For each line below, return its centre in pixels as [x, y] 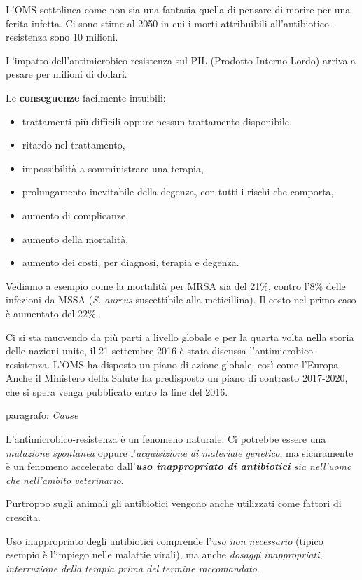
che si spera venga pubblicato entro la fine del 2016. [117, 391]
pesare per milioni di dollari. [67, 74]
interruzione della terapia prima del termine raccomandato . [133, 568]
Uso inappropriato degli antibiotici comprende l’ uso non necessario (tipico [165, 540]
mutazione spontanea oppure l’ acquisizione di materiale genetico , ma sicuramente [180, 452]
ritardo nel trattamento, [74, 145]
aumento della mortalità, [75, 239]
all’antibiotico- [301, 23]
